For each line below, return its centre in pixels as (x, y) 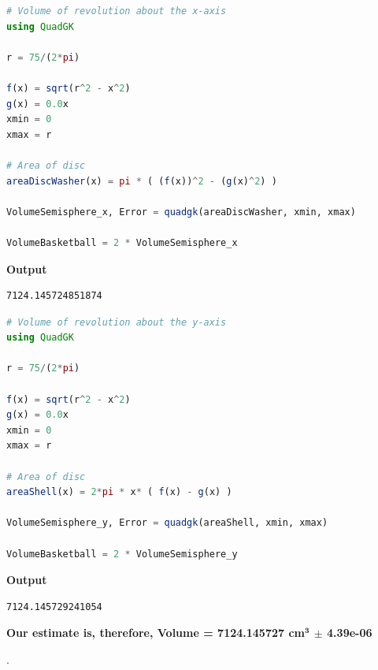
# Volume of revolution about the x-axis (117, 11)
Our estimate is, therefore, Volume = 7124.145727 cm (156, 633)
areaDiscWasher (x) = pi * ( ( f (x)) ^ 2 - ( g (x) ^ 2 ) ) (142, 181)
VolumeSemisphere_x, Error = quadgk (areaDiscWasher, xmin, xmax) (181, 212)
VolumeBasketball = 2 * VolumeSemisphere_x (122, 242)
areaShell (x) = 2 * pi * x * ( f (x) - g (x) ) (119, 492)
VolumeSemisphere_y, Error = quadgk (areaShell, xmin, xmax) (167, 523)
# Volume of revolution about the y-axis (117, 322)
